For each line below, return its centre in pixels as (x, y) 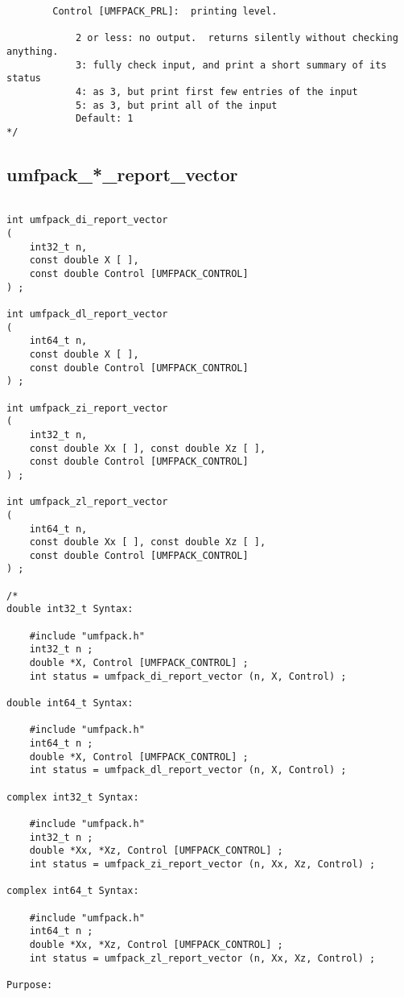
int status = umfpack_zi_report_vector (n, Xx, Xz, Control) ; (202, 864)
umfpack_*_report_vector (122, 174)
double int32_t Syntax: (70, 609)
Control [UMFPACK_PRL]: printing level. (165, 11)
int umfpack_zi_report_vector (87, 408)
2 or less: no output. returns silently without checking (237, 38)
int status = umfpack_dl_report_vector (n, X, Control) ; (188, 770)
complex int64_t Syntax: (73, 891)
